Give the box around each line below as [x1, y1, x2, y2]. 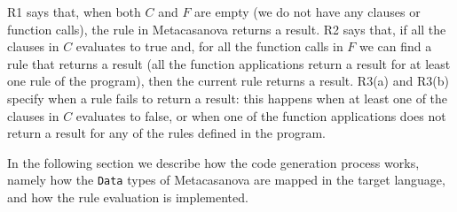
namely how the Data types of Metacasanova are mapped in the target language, [7, 170, 445, 189]
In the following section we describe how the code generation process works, [7, 153, 420, 171]
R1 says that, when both [7, 3, 141, 20]
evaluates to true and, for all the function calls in [75, 37, 343, 56]
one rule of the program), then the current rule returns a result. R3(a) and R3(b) [7, 72, 449, 90]
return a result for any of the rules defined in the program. [7, 124, 327, 142]
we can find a [359, 37, 432, 56]
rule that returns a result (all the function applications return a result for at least [7, 54, 451, 72]
